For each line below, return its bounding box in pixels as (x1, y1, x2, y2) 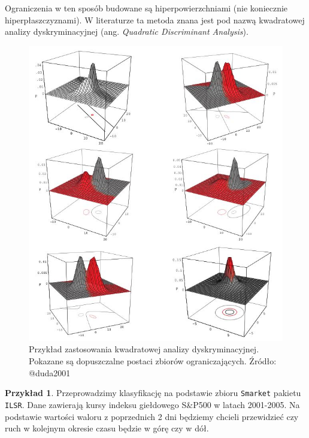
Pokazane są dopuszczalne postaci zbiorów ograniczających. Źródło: (29, 355, 277, 367)
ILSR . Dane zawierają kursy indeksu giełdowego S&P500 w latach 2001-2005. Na (5, 398, 300, 410)
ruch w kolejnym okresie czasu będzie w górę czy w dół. (5, 422, 209, 434)
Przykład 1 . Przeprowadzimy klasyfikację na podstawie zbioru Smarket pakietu (5, 386, 301, 399)
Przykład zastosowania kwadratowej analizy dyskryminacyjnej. (29, 343, 259, 355)
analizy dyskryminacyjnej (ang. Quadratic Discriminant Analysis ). (5, 25, 249, 38)
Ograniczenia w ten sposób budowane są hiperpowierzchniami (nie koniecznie (5, 2, 288, 14)
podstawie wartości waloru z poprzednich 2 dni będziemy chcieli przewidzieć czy (5, 410, 299, 422)
